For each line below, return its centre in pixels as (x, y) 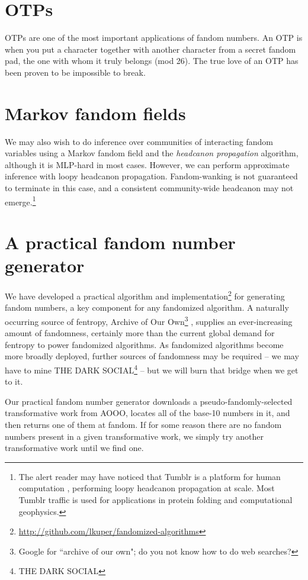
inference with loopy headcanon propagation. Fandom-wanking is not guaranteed (151, 176)
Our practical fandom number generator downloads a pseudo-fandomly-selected (149, 401)
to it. (14, 381)
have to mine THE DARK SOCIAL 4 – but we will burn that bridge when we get (152, 369)
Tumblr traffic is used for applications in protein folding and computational (155, 500)
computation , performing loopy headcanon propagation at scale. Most (147, 488)
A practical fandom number (120, 242)
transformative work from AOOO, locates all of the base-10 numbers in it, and (147, 413)
